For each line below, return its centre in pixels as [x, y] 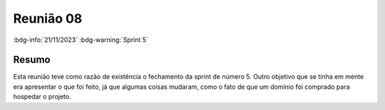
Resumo [32, 60]
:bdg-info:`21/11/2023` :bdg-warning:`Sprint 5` [81, 40]
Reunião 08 [48, 18]
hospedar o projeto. [42, 97]
